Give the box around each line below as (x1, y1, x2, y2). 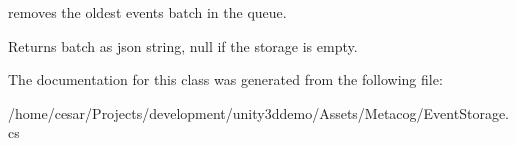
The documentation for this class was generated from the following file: (8, 69, 443, 90)
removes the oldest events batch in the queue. (8, 2, 287, 22)
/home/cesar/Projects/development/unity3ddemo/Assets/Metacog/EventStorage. (8, 102, 509, 123)
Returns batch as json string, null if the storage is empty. (8, 35, 358, 56)
